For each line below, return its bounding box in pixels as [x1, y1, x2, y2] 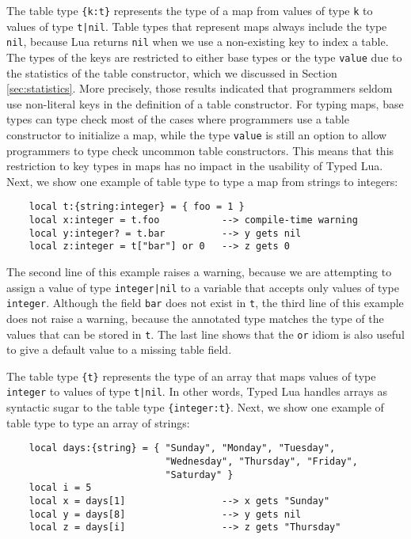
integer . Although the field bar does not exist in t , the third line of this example [6, 294, 404, 311]
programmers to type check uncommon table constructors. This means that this [6, 142, 394, 158]
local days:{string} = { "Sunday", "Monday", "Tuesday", [29, 442, 336, 454]
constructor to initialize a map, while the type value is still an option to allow [6, 127, 387, 142]
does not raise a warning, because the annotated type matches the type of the [6, 309, 384, 326]
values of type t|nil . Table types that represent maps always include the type [6, 17, 387, 34]
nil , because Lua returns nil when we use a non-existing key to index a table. [6, 33, 389, 50]
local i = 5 [29, 482, 92, 494]
